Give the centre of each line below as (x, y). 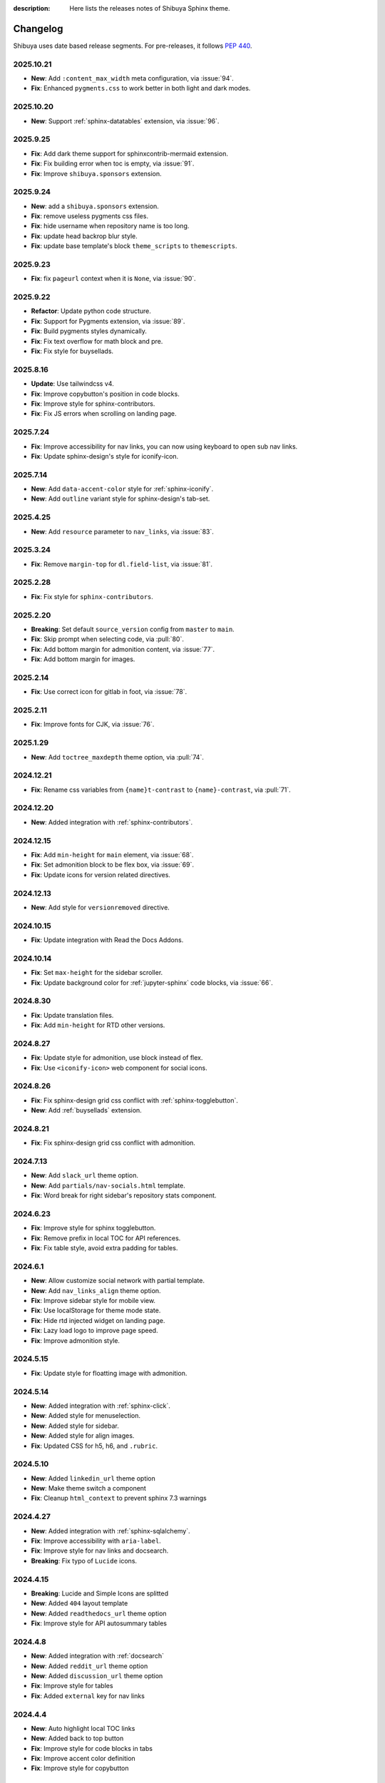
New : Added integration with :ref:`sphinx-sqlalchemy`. (111, 1531)
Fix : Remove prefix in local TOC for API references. (106, 1238)
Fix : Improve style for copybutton (80, 1768)
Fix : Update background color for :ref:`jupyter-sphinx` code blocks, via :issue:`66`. (152, 982)
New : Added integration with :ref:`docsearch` (97, 1656)
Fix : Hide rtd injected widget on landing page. (98, 1320)
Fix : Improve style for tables (72, 1686)
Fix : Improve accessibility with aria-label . (96, 1541)
